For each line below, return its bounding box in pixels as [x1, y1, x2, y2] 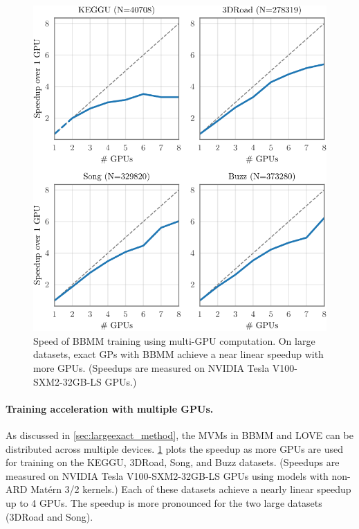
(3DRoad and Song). [6, 509, 93, 523]
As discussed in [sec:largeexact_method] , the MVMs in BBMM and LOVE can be [6, 427, 353, 442]
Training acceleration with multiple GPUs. [6, 401, 214, 415]
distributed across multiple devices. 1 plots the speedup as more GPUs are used [6, 441, 343, 456]
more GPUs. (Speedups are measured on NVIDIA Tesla [33, 360, 270, 375]
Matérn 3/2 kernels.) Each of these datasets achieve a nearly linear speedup [30, 482, 351, 496]
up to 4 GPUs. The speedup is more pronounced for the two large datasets [6, 495, 322, 510]
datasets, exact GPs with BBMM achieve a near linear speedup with [33, 347, 324, 361]
